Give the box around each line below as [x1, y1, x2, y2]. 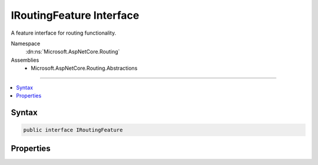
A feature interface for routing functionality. [11, 29, 117, 36]
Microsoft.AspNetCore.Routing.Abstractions [31, 65, 138, 72]
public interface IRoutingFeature [23, 126, 123, 133]
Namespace [11, 40, 41, 47]
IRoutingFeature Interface [11, 9, 140, 22]
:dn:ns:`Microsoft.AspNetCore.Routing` [25, 48, 120, 55]
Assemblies [11, 56, 39, 63]
